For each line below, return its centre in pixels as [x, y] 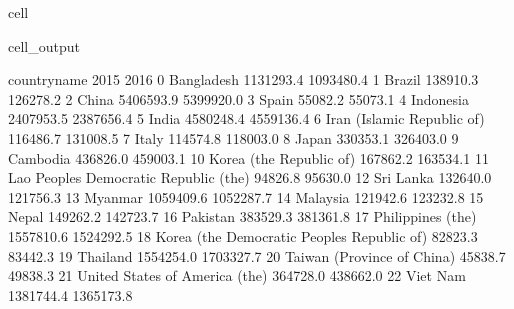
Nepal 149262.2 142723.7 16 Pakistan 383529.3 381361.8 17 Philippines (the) [242, 216]
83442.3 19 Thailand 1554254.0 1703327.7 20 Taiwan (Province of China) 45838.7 [257, 255]
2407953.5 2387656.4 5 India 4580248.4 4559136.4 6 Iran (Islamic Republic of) [246, 118]
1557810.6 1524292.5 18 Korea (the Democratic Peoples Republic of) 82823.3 [243, 235]
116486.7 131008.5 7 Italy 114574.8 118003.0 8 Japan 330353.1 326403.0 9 [233, 137]
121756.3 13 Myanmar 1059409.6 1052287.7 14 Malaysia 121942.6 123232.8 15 [246, 196]
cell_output [44, 45]
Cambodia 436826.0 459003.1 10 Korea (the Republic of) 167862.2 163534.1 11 [248, 157]
